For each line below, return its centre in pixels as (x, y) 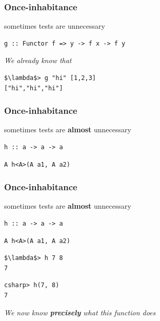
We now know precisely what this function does (80, 312)
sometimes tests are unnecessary (55, 26)
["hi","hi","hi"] (34, 88)
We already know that (38, 60)
